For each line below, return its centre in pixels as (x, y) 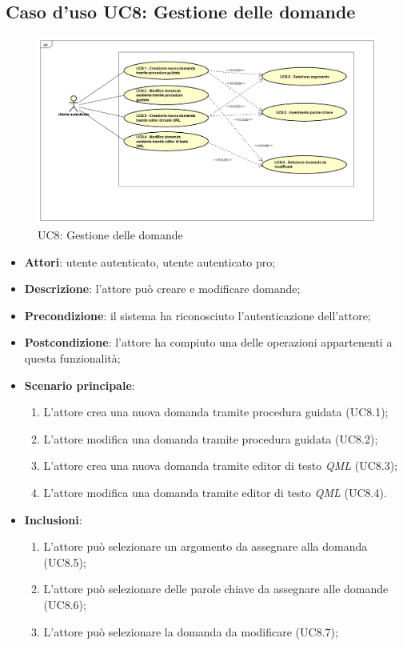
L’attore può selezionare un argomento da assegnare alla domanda (205, 546)
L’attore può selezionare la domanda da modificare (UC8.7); (191, 631)
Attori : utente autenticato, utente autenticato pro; (150, 261)
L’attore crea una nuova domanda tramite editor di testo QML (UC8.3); (220, 465)
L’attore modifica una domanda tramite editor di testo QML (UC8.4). (215, 493)
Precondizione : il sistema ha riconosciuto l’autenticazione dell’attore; (198, 315)
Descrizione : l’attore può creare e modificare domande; (162, 289)
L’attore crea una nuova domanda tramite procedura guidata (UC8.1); (216, 412)
